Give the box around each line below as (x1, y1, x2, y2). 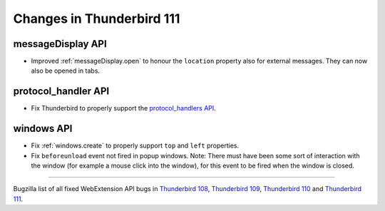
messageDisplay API (13, 38, 107, 50)
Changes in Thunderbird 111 (13, 11, 180, 26)
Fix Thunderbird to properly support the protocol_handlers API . (31, 104, 217, 113)
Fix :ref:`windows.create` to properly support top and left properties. (31, 141, 239, 150)
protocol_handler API (13, 86, 110, 98)
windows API (13, 123, 73, 135)
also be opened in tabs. (31, 66, 100, 75)
